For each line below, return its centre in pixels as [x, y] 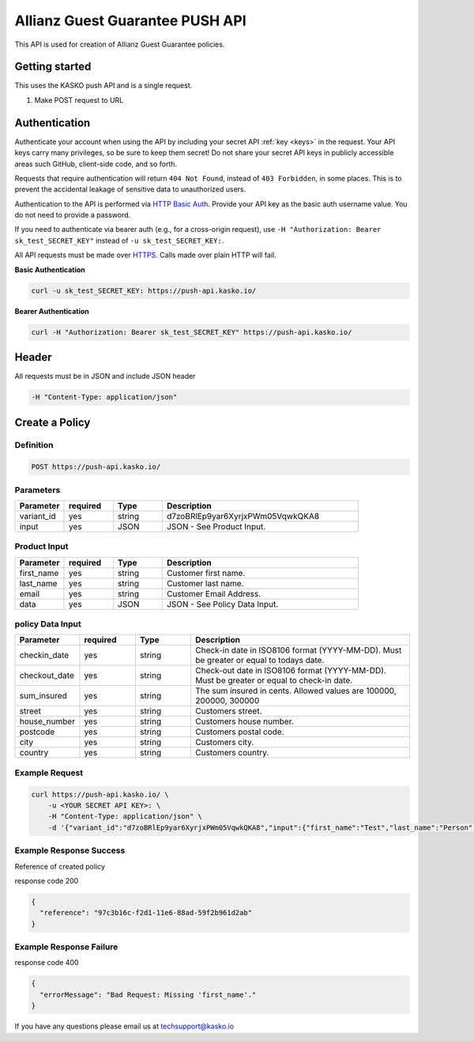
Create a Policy [53, 422]
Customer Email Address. [214, 593]
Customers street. [228, 711]
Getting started [53, 67]
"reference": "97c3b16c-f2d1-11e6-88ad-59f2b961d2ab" [146, 913]
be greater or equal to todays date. [260, 661]
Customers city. [224, 742]
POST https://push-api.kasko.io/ [96, 467]
